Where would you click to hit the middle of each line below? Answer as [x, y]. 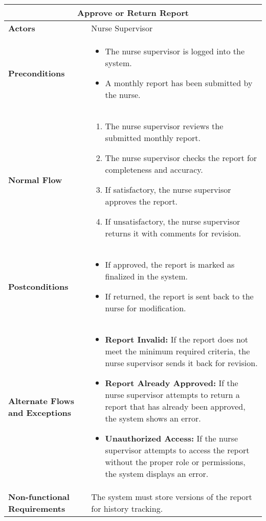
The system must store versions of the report [172, 497]
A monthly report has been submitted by [179, 83]
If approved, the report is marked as [170, 264]
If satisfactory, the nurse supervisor [168, 189]
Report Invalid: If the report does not [177, 339]
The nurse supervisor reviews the [164, 126]
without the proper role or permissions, [175, 462]
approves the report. [141, 201]
